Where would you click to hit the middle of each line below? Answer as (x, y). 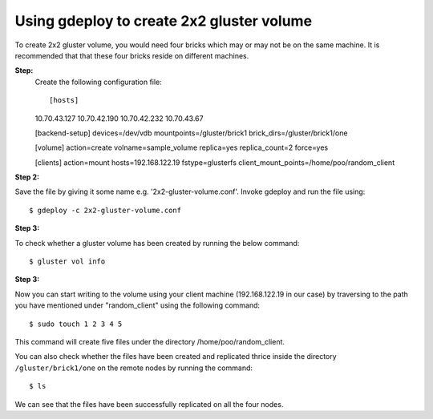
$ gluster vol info (67, 262)
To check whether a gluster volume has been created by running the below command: (157, 243)
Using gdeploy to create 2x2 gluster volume (164, 21)
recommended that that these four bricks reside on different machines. (132, 55)
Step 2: (27, 177)
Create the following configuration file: (98, 82)
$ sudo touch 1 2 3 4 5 (76, 324)
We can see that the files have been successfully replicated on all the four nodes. (149, 404)
